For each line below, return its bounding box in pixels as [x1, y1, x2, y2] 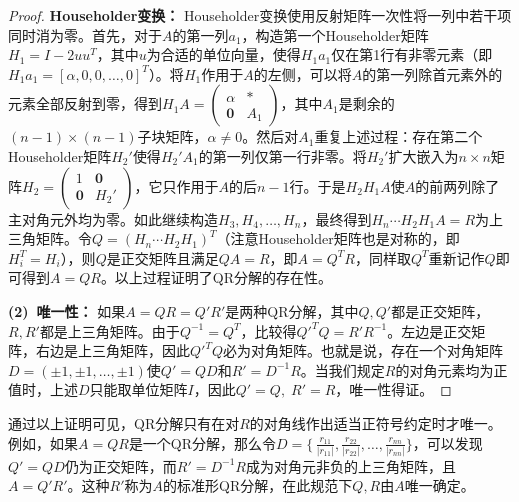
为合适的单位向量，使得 [146, 44, 301, 65]
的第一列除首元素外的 [362, 63, 503, 84]
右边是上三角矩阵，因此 [35, 340, 190, 361]
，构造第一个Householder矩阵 [241, 24, 429, 45]
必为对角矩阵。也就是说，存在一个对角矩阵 [223, 340, 504, 361]
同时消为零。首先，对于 [8, 24, 162, 45]
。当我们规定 [300, 359, 385, 380]
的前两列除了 [415, 175, 500, 196]
